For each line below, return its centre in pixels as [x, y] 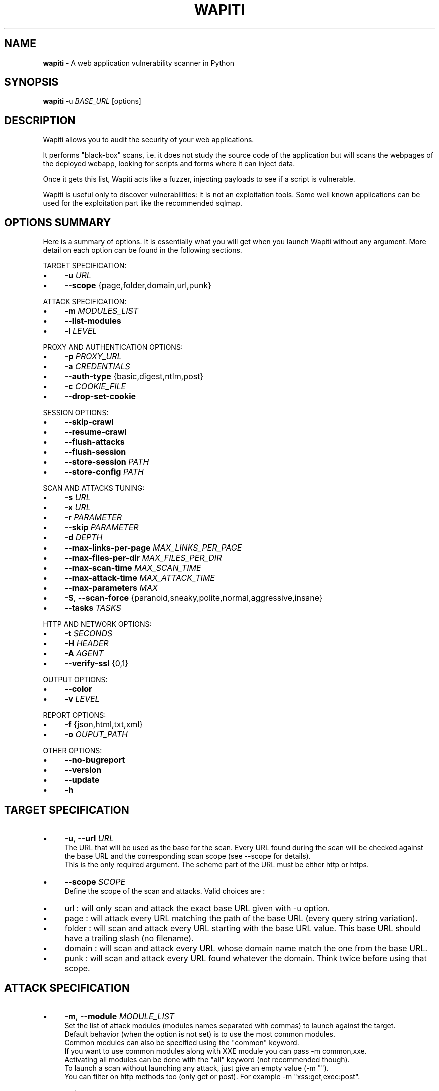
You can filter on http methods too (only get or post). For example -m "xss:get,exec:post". [212, 1076]
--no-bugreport [95, 760]
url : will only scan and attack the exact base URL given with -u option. [197, 908]
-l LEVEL [81, 331]
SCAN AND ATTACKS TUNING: [94, 488]
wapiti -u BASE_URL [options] [92, 101]
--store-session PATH [107, 462]
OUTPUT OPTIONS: [75, 680]
